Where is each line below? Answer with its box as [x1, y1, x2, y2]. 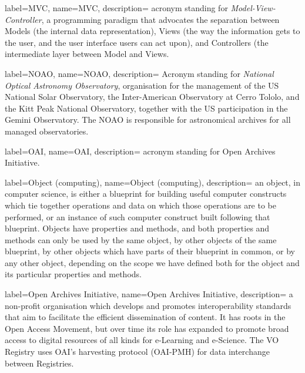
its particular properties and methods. [5, 268, 142, 280]
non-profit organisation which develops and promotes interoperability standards [5, 299, 291, 311]
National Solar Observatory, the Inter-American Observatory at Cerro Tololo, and [5, 90, 300, 103]
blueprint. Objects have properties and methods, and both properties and [5, 222, 270, 234]
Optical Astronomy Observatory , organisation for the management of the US [5, 79, 279, 91]
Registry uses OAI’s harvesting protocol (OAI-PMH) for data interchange [5, 345, 270, 358]
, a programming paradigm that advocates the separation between [41, 13, 280, 25]
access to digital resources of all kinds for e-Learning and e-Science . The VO [5, 334, 279, 346]
